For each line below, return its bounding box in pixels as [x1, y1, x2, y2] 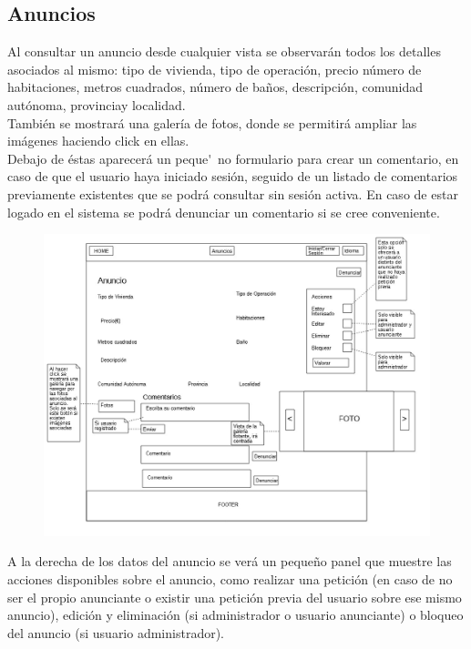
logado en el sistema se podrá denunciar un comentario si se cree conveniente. [7, 202, 440, 221]
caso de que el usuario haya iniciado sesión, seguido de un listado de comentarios [7, 167, 458, 186]
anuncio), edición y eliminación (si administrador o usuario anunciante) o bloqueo [7, 605, 464, 624]
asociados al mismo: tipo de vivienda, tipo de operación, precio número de [7, 59, 422, 78]
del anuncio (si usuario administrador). [7, 623, 224, 642]
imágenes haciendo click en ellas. [7, 131, 189, 150]
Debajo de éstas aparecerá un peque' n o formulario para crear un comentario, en [7, 148, 459, 167]
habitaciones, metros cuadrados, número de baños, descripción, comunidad [7, 77, 423, 96]
